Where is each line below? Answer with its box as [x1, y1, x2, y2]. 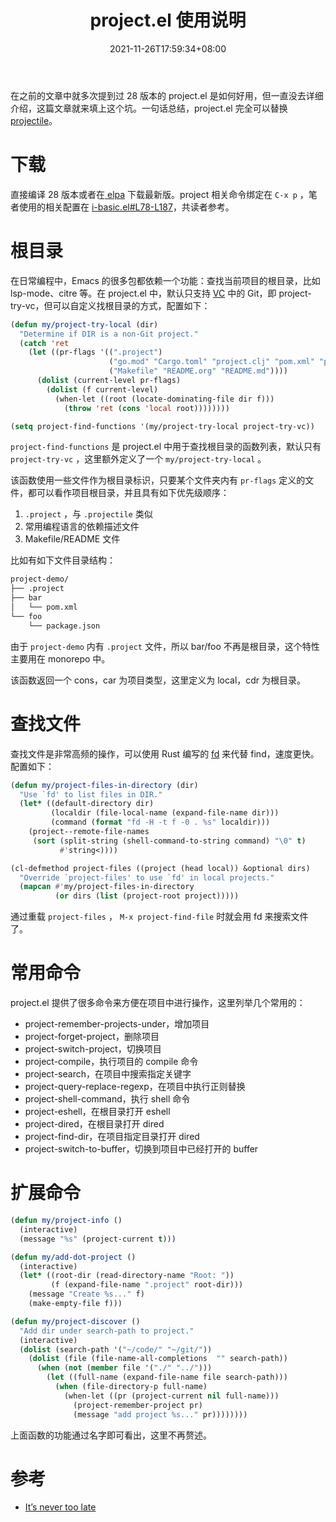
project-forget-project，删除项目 [24, 1031, 160, 1043]
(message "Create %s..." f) [28, 1289, 145, 1300]
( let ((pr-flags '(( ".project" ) [28, 347, 163, 358]
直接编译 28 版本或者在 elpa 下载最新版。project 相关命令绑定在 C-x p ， [10, 188, 309, 200]
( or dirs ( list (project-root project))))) [54, 891, 240, 901]
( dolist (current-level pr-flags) [36, 376, 182, 386]
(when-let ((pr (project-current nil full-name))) [63, 1391, 280, 1401]
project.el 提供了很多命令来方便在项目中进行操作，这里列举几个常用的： [10, 997, 306, 1009]
